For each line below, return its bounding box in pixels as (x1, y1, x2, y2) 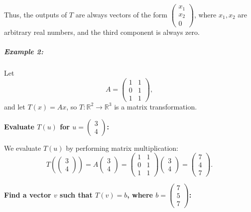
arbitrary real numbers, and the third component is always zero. (4, 27, 200, 37)
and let (4, 101, 25, 111)
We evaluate (4, 142, 41, 153)
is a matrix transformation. (114, 101, 197, 111)
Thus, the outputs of (4, 9, 67, 20)
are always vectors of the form (75, 9, 167, 20)
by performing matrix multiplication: (66, 142, 178, 153)
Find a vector (4, 189, 51, 200)
